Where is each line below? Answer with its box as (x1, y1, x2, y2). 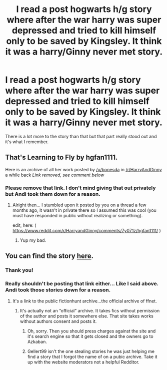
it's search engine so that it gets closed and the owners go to (27, 333, 153, 339)
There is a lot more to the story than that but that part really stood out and (5, 133, 157, 139)
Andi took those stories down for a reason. (5, 286, 111, 293)
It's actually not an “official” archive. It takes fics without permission (19, 307, 160, 313)
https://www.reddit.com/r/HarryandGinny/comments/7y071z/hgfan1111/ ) (12, 228, 161, 234)
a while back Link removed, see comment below (5, 172, 104, 178)
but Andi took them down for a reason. (5, 190, 101, 197)
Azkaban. (27, 338, 47, 344)
